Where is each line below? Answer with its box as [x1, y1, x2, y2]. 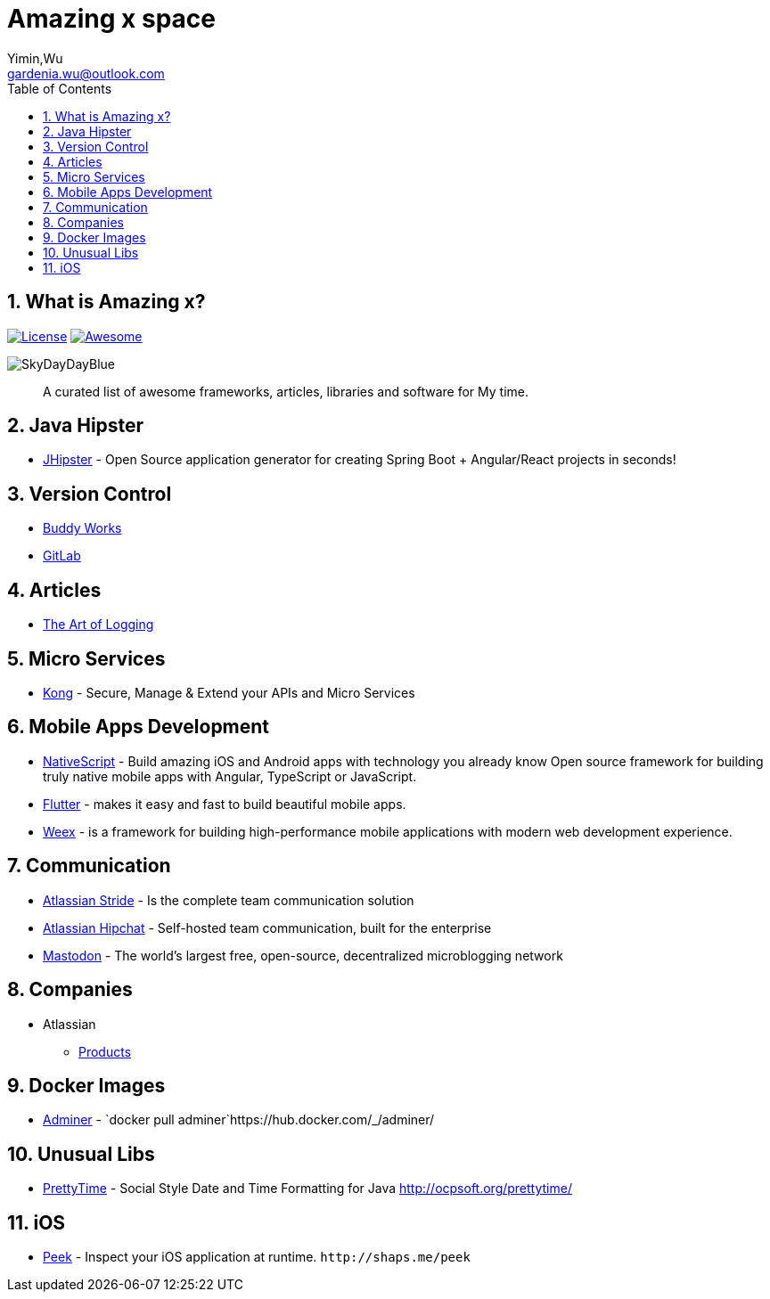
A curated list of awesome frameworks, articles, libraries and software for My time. [43, 383, 529, 399]
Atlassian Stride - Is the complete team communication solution [43, 892, 414, 908]
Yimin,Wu [7, 50, 63, 66]
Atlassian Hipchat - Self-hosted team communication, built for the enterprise [43, 919, 492, 935]
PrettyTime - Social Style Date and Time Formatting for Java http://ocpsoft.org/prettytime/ [43, 1181, 572, 1197]
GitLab [43, 548, 81, 564]
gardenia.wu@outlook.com [7, 65, 165, 81]
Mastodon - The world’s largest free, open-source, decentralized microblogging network [43, 947, 563, 963]
